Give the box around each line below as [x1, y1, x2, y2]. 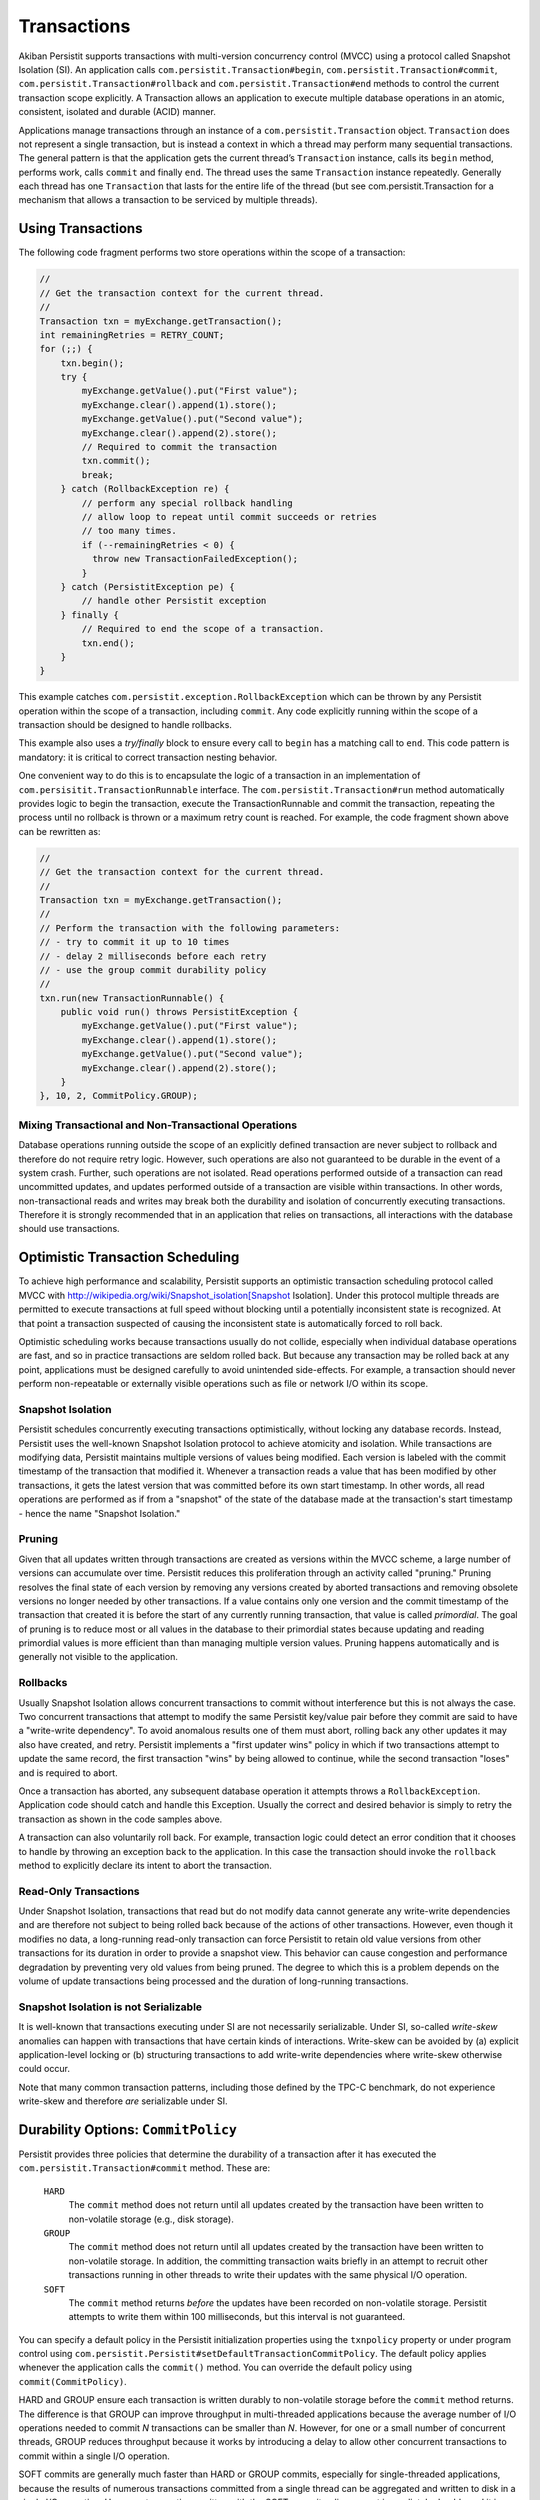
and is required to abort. [18, 1766, 119, 1779]
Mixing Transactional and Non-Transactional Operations [18, 1118, 298, 1132]
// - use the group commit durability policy [39, 964, 267, 975]
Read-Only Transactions [18, 1884, 140, 1898]
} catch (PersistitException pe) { [60, 581, 235, 592]
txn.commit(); [81, 455, 151, 467]
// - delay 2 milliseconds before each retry [39, 950, 267, 962]
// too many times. [81, 525, 177, 537]
